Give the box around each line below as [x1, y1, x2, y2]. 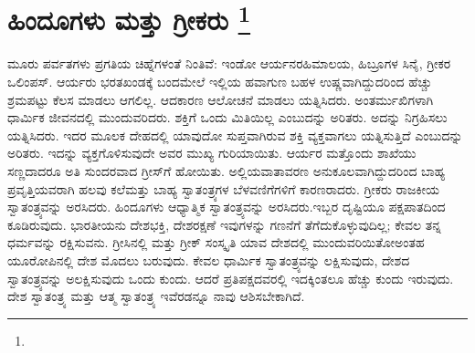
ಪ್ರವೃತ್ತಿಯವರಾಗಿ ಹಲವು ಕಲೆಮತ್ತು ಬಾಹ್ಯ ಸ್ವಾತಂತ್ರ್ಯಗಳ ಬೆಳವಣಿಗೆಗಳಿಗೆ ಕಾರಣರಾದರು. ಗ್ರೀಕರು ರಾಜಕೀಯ [7, 179, 439, 198]
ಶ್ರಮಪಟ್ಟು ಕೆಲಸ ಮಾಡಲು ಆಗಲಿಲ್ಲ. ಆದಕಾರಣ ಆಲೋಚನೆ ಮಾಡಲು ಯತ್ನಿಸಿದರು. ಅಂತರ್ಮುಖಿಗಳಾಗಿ [7, 89, 434, 109]
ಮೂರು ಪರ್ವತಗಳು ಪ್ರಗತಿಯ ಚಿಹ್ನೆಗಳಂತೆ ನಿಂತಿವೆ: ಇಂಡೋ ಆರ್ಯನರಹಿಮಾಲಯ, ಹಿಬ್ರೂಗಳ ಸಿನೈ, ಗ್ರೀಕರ [7, 54, 451, 73]
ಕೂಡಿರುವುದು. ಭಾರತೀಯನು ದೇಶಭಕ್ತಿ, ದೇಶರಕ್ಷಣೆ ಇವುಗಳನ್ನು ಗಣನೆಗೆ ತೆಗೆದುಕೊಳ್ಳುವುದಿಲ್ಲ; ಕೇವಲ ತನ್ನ [7, 214, 441, 234]
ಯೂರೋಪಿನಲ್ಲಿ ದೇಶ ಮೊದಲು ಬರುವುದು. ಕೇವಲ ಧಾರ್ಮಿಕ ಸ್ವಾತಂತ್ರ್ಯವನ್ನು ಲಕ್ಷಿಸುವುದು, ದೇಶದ [7, 250, 410, 269]
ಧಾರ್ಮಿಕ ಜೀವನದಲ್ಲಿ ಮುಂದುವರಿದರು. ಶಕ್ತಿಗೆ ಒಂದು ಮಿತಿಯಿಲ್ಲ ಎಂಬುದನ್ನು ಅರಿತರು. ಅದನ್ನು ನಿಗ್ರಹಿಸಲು [7, 108, 448, 127]
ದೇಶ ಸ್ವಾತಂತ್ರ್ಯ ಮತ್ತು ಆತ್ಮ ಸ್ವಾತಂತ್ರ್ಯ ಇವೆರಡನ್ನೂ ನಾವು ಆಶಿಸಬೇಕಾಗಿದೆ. [7, 286, 305, 306]
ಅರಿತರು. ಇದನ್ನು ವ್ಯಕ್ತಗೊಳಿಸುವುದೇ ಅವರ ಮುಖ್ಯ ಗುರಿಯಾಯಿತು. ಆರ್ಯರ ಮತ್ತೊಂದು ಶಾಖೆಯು [7, 143, 417, 162]
